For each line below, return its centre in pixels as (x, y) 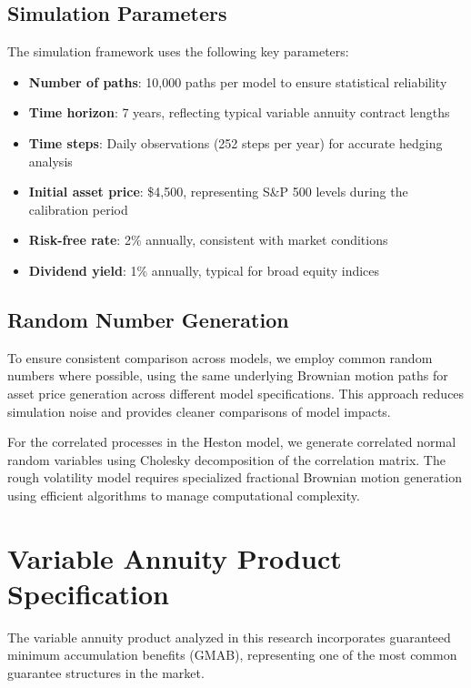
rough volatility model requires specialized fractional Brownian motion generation (235, 477)
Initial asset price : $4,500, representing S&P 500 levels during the (218, 192)
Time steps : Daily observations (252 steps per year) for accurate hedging (235, 142)
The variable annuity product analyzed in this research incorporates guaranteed (229, 637)
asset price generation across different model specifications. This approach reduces (236, 393)
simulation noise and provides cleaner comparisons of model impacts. (199, 411)
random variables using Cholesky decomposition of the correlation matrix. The (226, 459)
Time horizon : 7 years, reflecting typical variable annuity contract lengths (239, 112)
